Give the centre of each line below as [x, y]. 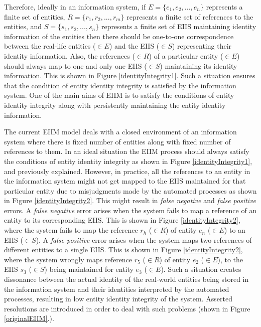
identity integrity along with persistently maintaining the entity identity [115, 105]
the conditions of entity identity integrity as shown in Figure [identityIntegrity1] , [128, 161]
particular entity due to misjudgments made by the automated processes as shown [130, 190]
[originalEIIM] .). [29, 318]
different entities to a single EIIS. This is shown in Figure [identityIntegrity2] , [123, 250]
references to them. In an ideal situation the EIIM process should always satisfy [127, 151]
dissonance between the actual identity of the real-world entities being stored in [126, 279]
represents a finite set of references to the [190, 16]
